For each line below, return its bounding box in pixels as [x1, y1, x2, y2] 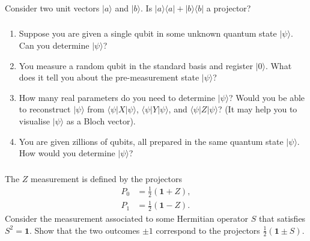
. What [265, 59, 292, 72]
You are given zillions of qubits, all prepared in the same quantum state [19, 135, 284, 147]
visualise [19, 115, 50, 127]
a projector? [206, 1, 251, 14]
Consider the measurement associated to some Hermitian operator [5, 212, 248, 225]
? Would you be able [229, 91, 305, 103]
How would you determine [19, 147, 115, 159]
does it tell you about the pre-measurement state [19, 71, 199, 84]
